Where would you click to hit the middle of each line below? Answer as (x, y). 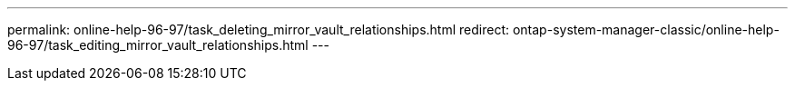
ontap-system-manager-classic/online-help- (646, 29)
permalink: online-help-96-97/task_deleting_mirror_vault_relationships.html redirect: (258, 29)
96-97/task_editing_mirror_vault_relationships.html (158, 45)
